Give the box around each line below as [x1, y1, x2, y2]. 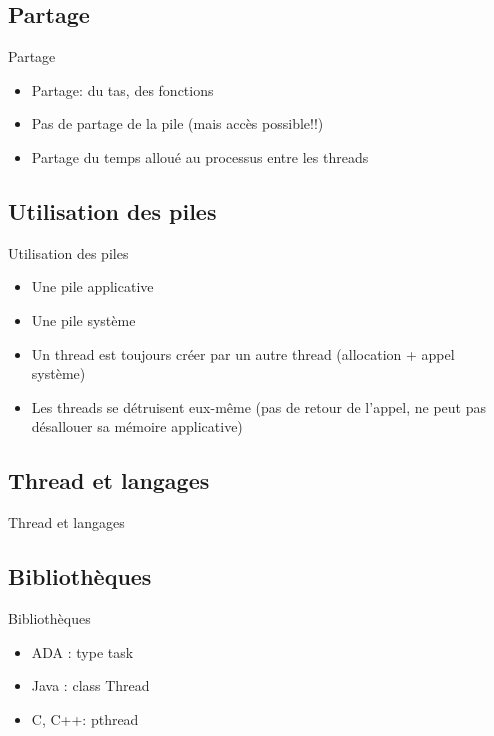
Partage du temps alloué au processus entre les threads [31, 146, 369, 167]
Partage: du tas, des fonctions [31, 79, 214, 100]
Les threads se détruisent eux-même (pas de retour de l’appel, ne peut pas [31, 396, 487, 417]
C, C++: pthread [31, 708, 139, 729]
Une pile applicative [31, 276, 154, 297]
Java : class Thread [31, 675, 150, 696]
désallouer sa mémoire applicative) [31, 416, 243, 437]
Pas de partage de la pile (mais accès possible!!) [31, 113, 324, 134]
